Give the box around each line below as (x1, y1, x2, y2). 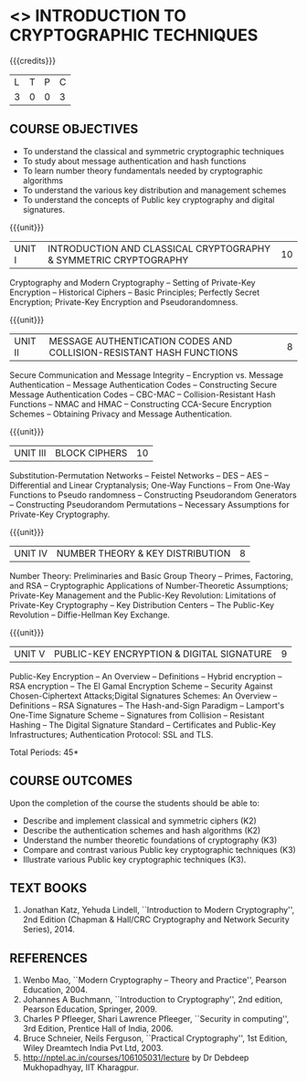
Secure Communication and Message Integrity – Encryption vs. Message (9, 369, 284, 380)
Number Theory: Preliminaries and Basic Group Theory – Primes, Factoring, (9, 570, 294, 581)
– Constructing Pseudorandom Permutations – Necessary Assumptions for (9, 499, 290, 509)
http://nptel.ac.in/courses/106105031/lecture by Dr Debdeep (22, 1052, 249, 1064)
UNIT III (14, 446, 47, 459)
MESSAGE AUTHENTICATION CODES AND (48, 334, 233, 347)
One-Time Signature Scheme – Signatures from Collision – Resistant (9, 709, 265, 720)
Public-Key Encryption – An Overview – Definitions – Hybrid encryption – (9, 670, 282, 681)
